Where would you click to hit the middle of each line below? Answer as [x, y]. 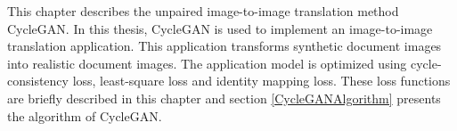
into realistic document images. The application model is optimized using [207, 63]
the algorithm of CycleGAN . [85, 115]
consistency [38, 81]
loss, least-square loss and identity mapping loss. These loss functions [261, 81]
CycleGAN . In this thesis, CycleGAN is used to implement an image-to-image [220, 28]
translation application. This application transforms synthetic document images [224, 46]
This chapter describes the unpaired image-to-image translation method [203, 11]
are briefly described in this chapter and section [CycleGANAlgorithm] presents [224, 98]
